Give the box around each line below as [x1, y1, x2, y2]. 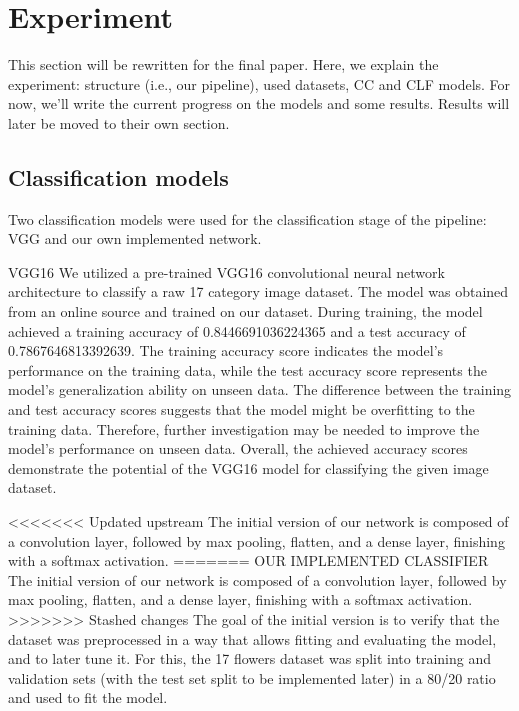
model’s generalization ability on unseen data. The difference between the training [8, 379, 512, 400]
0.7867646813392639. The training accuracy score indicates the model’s [8, 340, 444, 361]
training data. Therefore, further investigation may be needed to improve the [8, 418, 480, 439]
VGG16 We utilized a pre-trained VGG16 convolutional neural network [8, 261, 445, 282]
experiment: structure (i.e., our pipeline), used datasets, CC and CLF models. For [8, 73, 511, 94]
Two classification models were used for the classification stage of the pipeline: [8, 208, 487, 229]
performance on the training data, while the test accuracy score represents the [8, 359, 487, 380]
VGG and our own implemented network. [8, 228, 262, 249]
